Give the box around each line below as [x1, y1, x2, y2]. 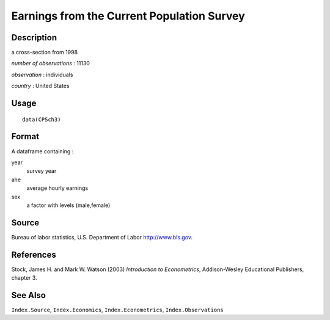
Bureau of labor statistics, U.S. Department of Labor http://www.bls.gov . [11, 233, 193, 241]
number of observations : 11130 [11, 60, 90, 67]
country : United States [11, 82, 70, 90]
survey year [26, 167, 57, 175]
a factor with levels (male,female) [26, 202, 111, 209]
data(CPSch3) [22, 116, 61, 123]
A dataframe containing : [11, 147, 74, 155]
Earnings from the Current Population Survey [11, 9, 246, 23]
